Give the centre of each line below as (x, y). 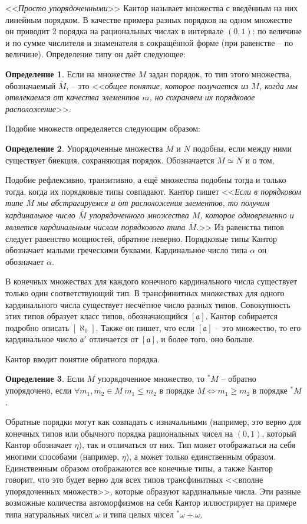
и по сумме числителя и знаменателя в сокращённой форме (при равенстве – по (149, 42)
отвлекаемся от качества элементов (72, 97)
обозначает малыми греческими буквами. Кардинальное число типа (126, 250)
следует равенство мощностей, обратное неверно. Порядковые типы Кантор (141, 238)
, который (279, 433)
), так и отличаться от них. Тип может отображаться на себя (187, 445)
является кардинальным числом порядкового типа (95, 226)
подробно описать (37, 327)
